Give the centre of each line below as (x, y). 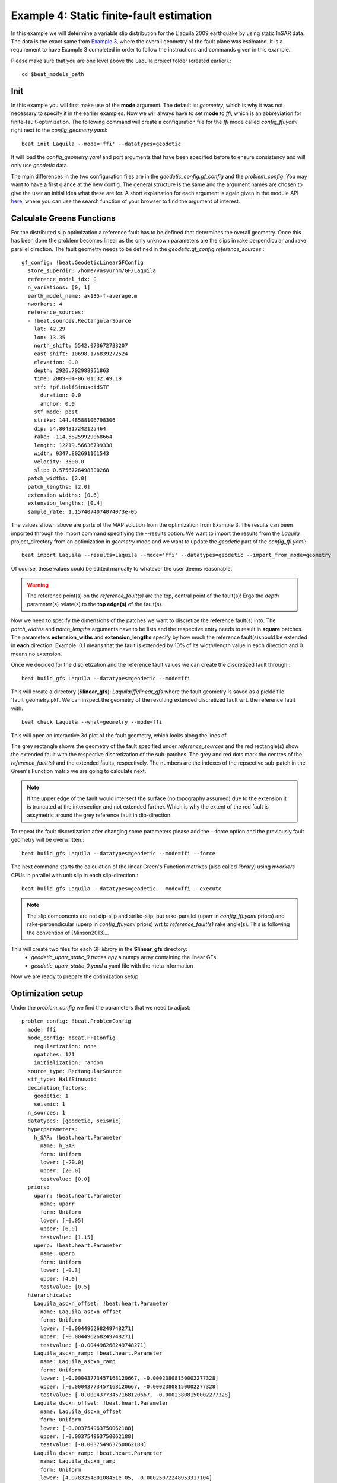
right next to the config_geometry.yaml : (59, 130)
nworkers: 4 (45, 304)
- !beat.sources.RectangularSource (80, 321)
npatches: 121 (54, 1054)
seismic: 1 (50, 1104)
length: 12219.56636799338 (73, 445)
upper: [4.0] (59, 1279)
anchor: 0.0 (58, 404)
